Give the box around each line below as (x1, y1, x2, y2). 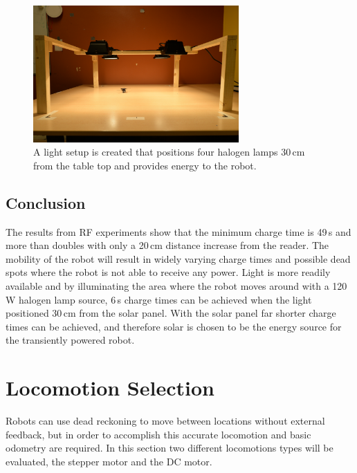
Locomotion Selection (6, 373, 214, 402)
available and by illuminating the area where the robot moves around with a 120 (6, 279, 347, 293)
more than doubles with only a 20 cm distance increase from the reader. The (6, 238, 329, 252)
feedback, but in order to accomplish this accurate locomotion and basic (6, 427, 311, 441)
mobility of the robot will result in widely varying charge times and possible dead (6, 251, 351, 266)
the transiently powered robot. (6, 333, 135, 347)
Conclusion (6, 192, 86, 213)
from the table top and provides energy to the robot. (33, 158, 257, 172)
